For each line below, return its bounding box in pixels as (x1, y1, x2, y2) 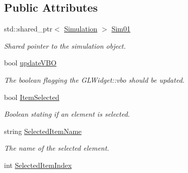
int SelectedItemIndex (4, 159, 72, 170)
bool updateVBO (4, 57, 57, 68)
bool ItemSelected (4, 91, 60, 102)
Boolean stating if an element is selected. (4, 109, 130, 119)
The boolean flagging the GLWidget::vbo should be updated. (4, 74, 185, 85)
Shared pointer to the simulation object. (4, 40, 126, 51)
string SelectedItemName (4, 125, 82, 136)
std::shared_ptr (4, 23, 53, 34)
